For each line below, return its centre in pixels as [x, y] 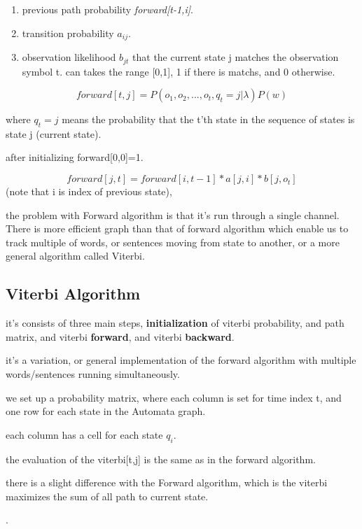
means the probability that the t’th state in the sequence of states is [208, 119]
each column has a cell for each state [84, 434]
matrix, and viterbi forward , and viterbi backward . [120, 336]
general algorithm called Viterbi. [75, 256]
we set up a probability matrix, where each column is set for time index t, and [174, 397]
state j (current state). [54, 133]
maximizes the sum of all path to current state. [107, 496]
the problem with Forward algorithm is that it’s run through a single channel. [173, 214]
